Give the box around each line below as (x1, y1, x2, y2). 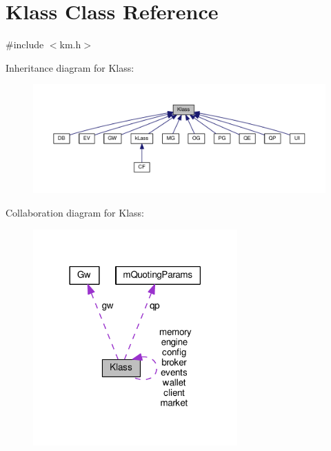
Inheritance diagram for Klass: (6, 60, 134, 74)
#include (6, 37, 44, 52)
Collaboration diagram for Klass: (6, 206, 144, 220)
